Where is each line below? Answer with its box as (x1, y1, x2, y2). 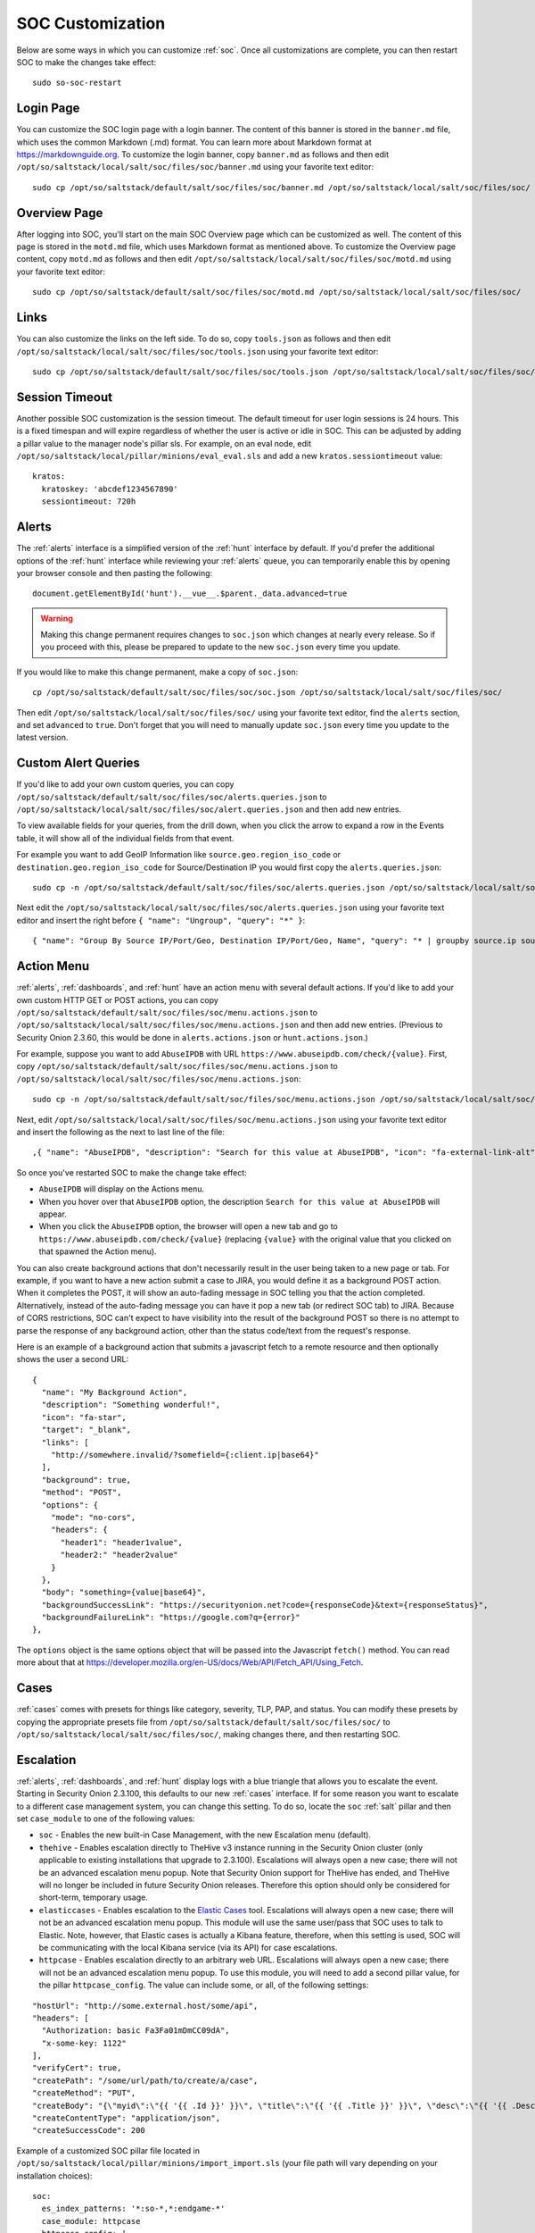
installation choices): (16, 2170, 93, 2181)
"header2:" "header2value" (60, 1550, 178, 1560)
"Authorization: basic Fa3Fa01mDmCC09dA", (41, 2026, 231, 2036)
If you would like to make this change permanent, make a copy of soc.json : (16, 666, 299, 677)
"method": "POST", (41, 1487, 122, 1498)
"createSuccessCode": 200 (32, 2126, 146, 2136)
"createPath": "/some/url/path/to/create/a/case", (32, 2075, 259, 2086)
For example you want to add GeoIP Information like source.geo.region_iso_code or (16, 849, 342, 860)
